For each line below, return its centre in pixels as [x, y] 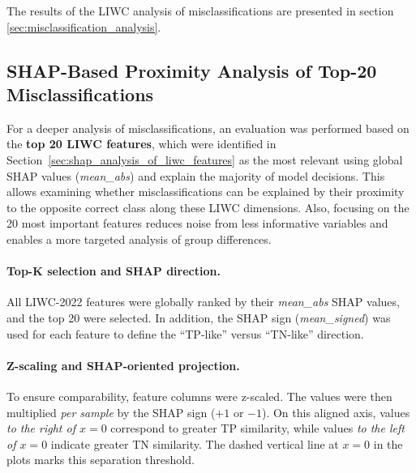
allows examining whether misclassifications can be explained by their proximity [206, 192]
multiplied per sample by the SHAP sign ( [111, 412]
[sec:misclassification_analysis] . [84, 26]
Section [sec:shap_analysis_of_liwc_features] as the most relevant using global [205, 159]
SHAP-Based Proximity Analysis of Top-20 [192, 70]
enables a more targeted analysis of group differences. [139, 239]
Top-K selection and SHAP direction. [114, 271]
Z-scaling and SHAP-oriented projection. [123, 365]
